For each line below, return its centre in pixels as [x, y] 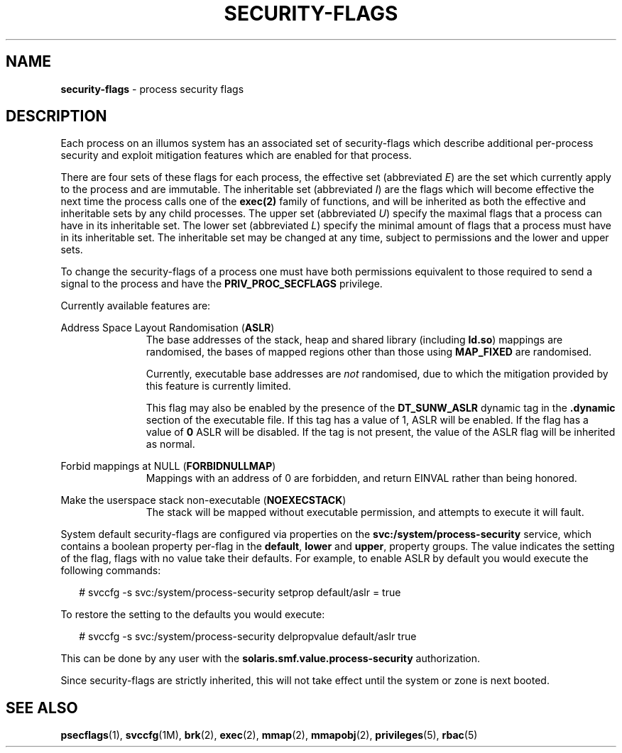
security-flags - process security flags [152, 89]
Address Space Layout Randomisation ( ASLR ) [168, 328]
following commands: [111, 571]
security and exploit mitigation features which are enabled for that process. [236, 155]
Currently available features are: [136, 306]
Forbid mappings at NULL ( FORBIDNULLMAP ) [168, 466]
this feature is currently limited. [218, 386]
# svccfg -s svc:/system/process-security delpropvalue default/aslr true [248, 637]
